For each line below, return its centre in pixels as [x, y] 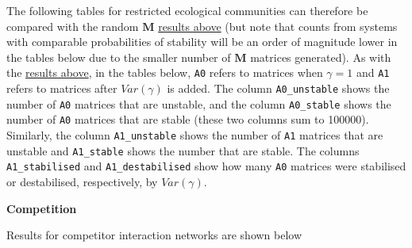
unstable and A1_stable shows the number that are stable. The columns [183, 150]
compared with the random [73, 26]
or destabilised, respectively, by [82, 181]
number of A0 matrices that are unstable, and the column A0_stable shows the [199, 103]
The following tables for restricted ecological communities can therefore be [187, 10]
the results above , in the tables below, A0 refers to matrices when [165, 72]
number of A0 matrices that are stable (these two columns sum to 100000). [188, 119]
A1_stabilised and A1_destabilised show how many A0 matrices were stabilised [206, 166]
